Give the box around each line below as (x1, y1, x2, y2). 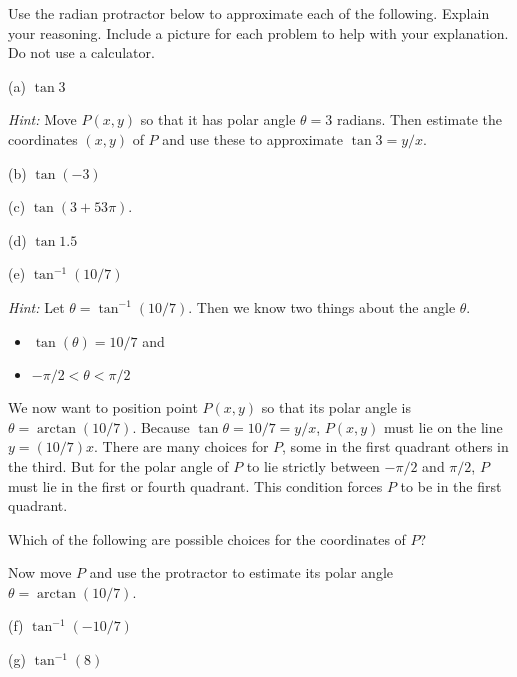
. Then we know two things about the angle (188, 296, 456, 317)
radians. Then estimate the (336, 109, 503, 130)
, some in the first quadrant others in (282, 436, 509, 457)
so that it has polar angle (140, 109, 296, 130)
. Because (132, 416, 190, 437)
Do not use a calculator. (8, 42, 155, 63)
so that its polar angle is (261, 397, 411, 418)
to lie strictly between (246, 455, 380, 476)
